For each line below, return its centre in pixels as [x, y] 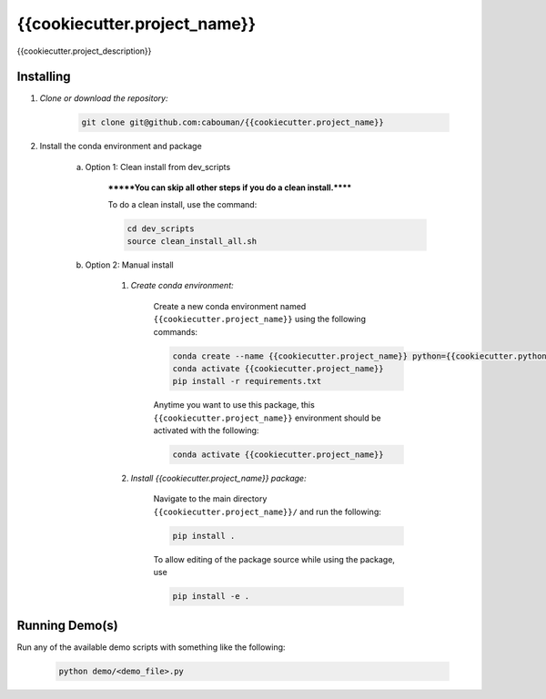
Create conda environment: [182, 286]
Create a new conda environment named [230, 306]
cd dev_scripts [161, 228]
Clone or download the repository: [104, 98]
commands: [176, 331]
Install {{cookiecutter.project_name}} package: [218, 479]
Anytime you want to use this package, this [234, 405]
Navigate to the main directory [210, 499]
